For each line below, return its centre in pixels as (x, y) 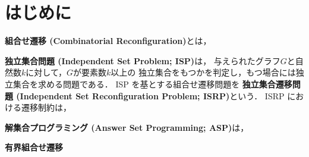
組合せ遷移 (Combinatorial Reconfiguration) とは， (108, 41)
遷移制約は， (46, 107)
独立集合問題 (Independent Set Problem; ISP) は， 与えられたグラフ (143, 60)
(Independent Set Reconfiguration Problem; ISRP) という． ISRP (150, 95)
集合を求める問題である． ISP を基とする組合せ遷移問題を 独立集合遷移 (152, 84)
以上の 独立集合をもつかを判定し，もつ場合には (203, 72)
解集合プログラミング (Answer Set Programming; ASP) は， (127, 127)
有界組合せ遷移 (34, 147)
